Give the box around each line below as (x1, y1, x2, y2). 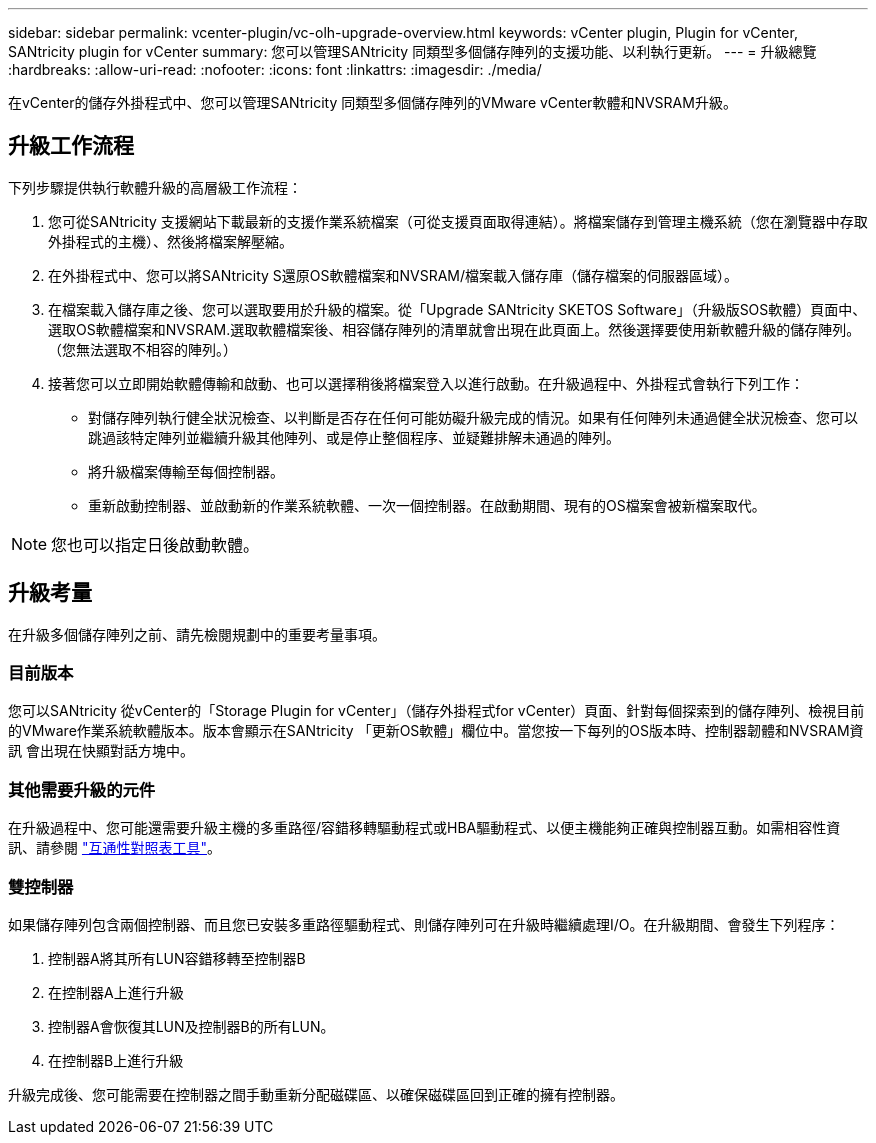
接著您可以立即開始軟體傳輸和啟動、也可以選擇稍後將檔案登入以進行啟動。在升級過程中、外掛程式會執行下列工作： (48, 374, 804, 392)
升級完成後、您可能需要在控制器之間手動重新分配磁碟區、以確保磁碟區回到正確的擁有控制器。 (8, 1085, 624, 1103)
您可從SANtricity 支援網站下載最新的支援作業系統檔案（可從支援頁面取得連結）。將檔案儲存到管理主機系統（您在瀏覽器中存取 (48, 212, 868, 230)
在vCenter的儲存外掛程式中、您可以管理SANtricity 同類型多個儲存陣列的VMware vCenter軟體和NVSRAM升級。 (8, 94, 737, 111)
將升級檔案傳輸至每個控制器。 (88, 462, 284, 480)
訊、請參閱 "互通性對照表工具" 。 (8, 839, 221, 857)
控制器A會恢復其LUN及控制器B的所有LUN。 (48, 1017, 335, 1035)
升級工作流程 (8, 133, 134, 159)
